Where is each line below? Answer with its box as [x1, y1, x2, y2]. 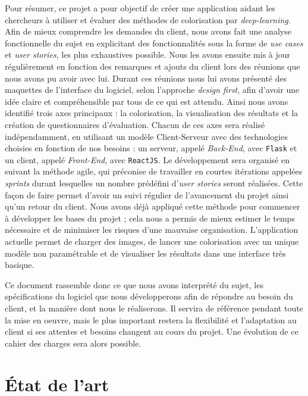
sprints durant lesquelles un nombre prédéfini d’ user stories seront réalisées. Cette [5, 177, 303, 189]
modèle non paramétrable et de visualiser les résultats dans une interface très [5, 247, 286, 259]
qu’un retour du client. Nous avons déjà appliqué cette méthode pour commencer [5, 200, 300, 213]
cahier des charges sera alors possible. [5, 336, 142, 349]
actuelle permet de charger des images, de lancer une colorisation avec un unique [5, 235, 299, 247]
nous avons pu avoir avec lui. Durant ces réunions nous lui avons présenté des [5, 71, 287, 84]
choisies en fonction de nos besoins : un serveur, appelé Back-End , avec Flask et [5, 142, 297, 154]
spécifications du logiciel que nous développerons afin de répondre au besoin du [5, 290, 293, 303]
